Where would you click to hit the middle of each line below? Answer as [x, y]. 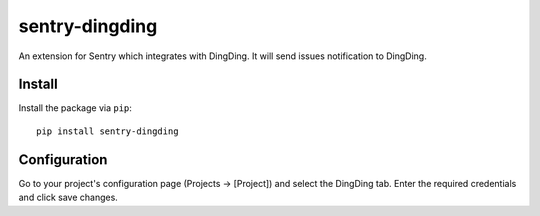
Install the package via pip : [75, 108]
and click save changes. [68, 197]
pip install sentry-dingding [107, 131]
